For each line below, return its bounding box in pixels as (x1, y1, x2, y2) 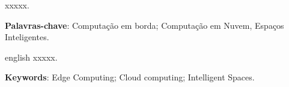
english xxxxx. (5, 50, 58, 63)
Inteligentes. (5, 31, 49, 43)
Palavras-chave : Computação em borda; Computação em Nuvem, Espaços (5, 19, 284, 31)
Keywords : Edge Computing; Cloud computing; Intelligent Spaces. (5, 71, 255, 83)
